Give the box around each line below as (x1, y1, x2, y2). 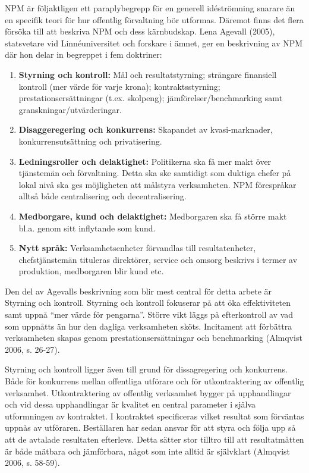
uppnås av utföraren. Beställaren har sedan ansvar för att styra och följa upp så (5, 421, 296, 434)
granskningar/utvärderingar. (18, 103, 122, 115)
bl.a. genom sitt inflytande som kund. (18, 221, 156, 234)
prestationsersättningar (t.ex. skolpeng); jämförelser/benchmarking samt (18, 92, 283, 104)
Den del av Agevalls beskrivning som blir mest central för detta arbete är (5, 284, 272, 297)
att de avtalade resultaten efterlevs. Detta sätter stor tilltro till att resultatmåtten (5, 433, 304, 445)
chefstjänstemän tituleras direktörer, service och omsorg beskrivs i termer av (18, 253, 298, 265)
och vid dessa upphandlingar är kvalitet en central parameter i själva (5, 398, 256, 411)
